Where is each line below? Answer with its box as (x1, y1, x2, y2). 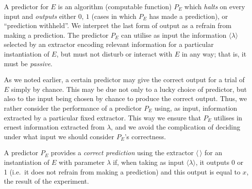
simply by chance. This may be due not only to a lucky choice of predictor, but (11, 84, 247, 94)
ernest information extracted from (4, 122, 105, 132)
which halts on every (184, 1, 245, 11)
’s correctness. (124, 131, 166, 141)
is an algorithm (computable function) (58, 1, 172, 11)
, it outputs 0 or (195, 157, 244, 167)
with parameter (59, 157, 105, 167)
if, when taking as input (113, 157, 185, 167)
